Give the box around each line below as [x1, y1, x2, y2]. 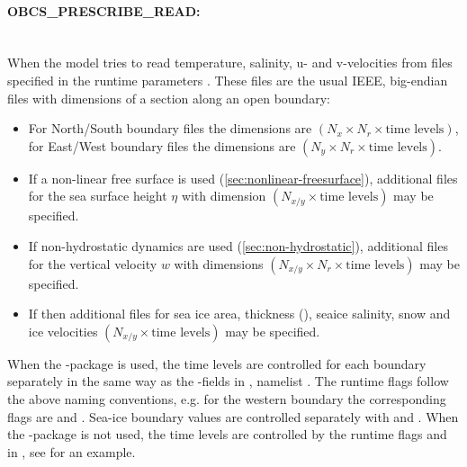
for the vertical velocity [28, 254, 157, 273]
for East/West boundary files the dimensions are [28, 136, 296, 155]
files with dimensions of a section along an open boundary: [7, 88, 330, 107]
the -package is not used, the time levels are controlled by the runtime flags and [7, 425, 447, 444]
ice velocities [28, 321, 98, 340]
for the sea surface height [28, 186, 167, 205]
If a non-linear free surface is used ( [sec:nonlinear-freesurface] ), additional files [28, 168, 458, 187]
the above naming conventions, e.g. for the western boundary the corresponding [7, 389, 446, 408]
